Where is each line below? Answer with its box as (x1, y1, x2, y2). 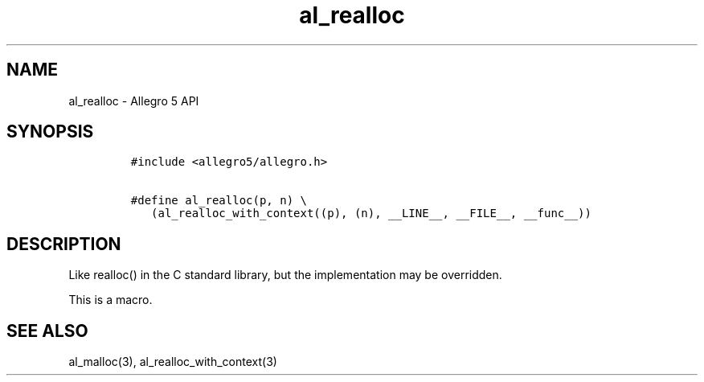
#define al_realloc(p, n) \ (130, 194, 307, 207)
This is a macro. (68, 293, 153, 307)
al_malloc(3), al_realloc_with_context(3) (68, 355, 277, 369)
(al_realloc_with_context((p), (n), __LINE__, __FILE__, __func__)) (151, 207, 591, 220)
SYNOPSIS (6, 121, 94, 142)
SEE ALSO (6, 320, 88, 341)
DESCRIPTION (6, 233, 121, 254)
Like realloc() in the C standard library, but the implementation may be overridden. (68, 268, 502, 282)
